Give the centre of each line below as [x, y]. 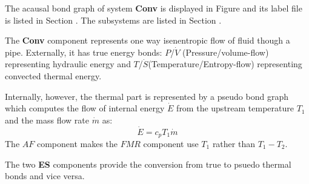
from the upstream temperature [235, 108]
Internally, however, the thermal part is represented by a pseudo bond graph [147, 96]
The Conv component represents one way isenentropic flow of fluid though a [148, 40]
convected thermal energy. [53, 75]
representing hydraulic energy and [68, 64]
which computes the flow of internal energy [85, 108]
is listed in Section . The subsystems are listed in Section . [113, 20]
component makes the [77, 144]
